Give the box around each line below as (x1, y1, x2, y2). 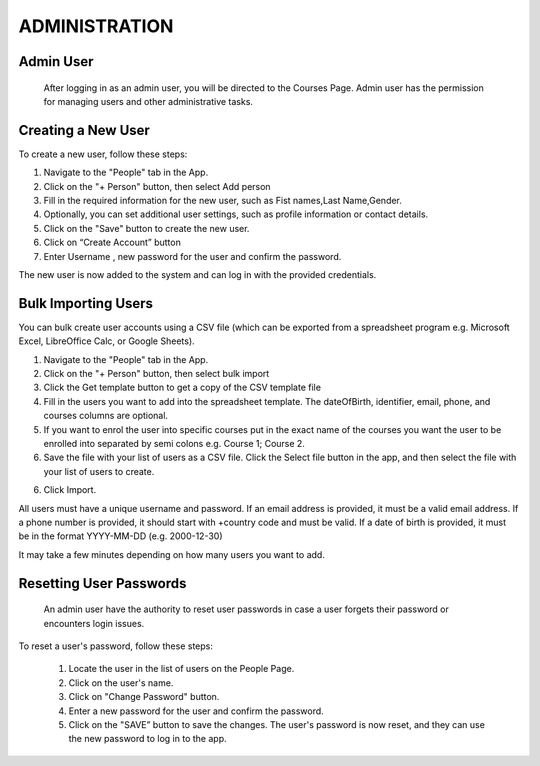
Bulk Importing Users (18, 295, 154, 312)
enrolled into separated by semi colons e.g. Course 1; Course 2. (43, 438, 305, 450)
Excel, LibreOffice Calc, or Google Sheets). (18, 335, 195, 347)
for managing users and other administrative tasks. (43, 95, 254, 107)
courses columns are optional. (43, 410, 169, 422)
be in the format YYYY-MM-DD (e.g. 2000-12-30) (18, 530, 224, 542)
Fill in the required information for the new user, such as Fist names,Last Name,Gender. (43, 195, 402, 207)
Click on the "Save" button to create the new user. (43, 222, 250, 234)
